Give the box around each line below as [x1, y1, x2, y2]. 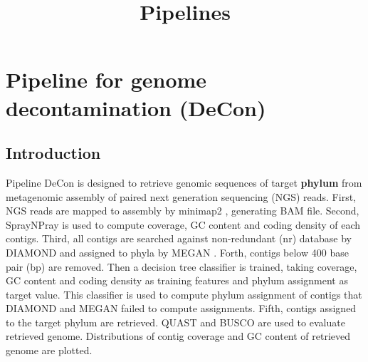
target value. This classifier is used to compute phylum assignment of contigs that [6, 286, 362, 301]
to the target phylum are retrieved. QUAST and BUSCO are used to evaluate [6, 314, 345, 329]
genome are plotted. [6, 343, 93, 358]
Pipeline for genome [6, 65, 207, 94]
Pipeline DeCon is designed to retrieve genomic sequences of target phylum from [6, 175, 362, 190]
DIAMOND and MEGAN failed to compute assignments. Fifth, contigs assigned [6, 301, 357, 316]
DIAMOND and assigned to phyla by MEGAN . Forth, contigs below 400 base [6, 244, 349, 259]
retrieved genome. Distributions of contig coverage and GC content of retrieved [6, 329, 351, 343]
